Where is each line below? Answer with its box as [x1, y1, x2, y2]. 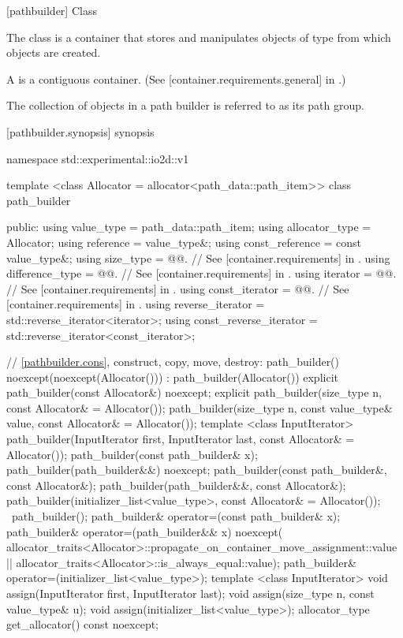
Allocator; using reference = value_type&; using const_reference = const [6, 233, 362, 250]
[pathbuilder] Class [6, 2, 97, 18]
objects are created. [6, 44, 101, 61]
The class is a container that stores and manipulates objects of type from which [6, 28, 391, 45]
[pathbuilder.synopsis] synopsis [6, 123, 155, 140]
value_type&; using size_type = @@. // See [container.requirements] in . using [6, 249, 390, 266]
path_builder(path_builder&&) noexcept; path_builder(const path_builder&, [6, 461, 387, 478]
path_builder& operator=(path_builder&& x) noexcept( [6, 523, 283, 539]
